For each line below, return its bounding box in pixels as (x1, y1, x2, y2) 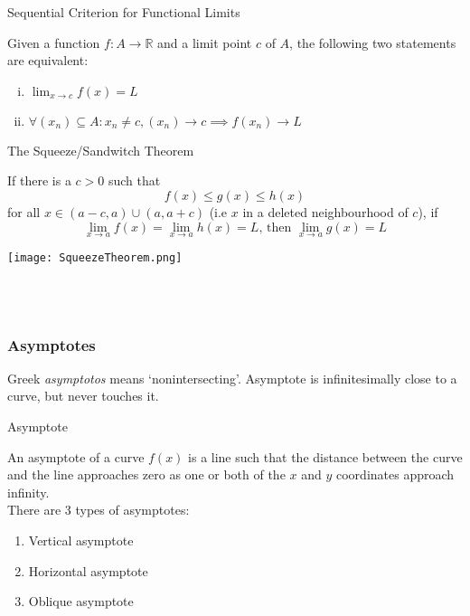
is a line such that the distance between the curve (188, 447, 463, 466)
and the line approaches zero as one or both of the (7, 465, 286, 484)
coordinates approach (336, 465, 455, 484)
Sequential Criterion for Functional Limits (7, 3, 240, 21)
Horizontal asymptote (28, 561, 148, 580)
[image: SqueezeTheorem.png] (7, 251, 183, 264)
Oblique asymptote (28, 592, 134, 611)
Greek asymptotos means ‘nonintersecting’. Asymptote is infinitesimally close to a (7, 368, 457, 387)
